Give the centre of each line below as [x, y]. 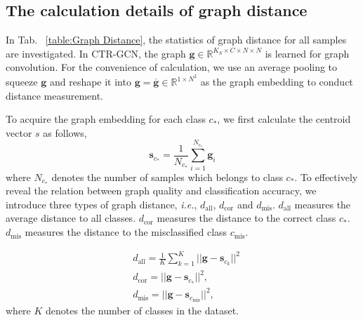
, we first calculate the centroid [284, 119]
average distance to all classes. [71, 218]
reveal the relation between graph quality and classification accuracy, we [161, 191]
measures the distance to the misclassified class [126, 232]
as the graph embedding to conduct [277, 82]
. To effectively [326, 176]
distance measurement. [55, 95]
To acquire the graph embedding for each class [106, 119]
